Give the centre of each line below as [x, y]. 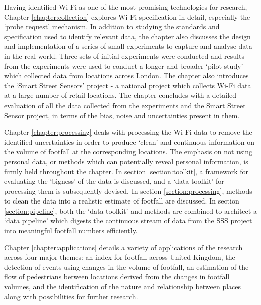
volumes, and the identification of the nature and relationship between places [123, 287]
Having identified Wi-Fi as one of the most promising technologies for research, [126, 7]
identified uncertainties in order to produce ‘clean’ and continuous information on [129, 141]
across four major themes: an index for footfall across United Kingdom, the [120, 257]
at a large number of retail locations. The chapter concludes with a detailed [120, 95]
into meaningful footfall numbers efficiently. [71, 230]
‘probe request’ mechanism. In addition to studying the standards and [112, 26]
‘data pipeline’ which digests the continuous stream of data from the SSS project [128, 220]
